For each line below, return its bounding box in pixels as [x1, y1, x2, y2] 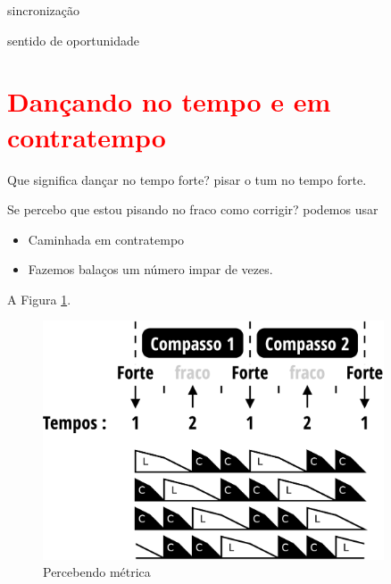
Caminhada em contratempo [28, 229, 185, 248]
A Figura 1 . [7, 289, 71, 308]
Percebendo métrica [43, 563, 151, 581]
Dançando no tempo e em [7, 83, 331, 120]
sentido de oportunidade [7, 30, 139, 49]
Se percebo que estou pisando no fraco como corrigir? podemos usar [7, 200, 379, 219]
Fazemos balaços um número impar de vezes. [28, 260, 273, 279]
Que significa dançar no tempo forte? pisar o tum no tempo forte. [7, 170, 367, 188]
